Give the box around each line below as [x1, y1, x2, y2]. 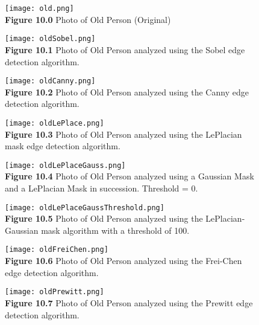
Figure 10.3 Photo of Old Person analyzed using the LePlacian [5, 127, 242, 140]
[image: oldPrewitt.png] [5, 288, 104, 297]
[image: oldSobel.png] [5, 34, 96, 43]
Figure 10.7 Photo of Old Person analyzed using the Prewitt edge [5, 296, 253, 309]
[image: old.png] [5, 4, 74, 13]
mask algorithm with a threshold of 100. [41, 224, 190, 236]
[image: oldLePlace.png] [5, 118, 104, 127]
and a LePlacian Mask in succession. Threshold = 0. [5, 182, 198, 195]
